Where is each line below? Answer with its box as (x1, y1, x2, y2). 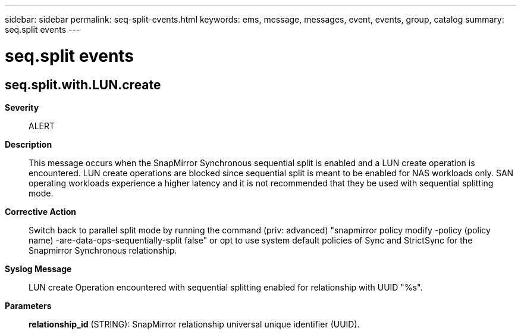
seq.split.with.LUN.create (5, 77, 161, 92)
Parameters (5, 300, 52, 311)
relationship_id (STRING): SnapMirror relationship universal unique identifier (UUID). (29, 319, 360, 329)
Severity (5, 102, 39, 113)
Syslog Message (5, 263, 72, 274)
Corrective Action (5, 206, 76, 217)
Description (5, 139, 52, 149)
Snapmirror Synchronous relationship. (29, 245, 177, 255)
